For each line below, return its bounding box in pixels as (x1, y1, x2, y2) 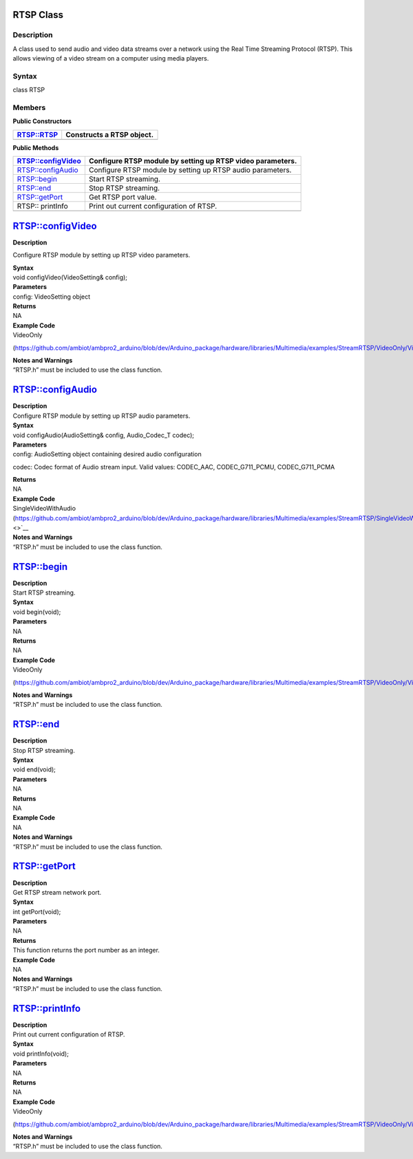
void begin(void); (12, 608, 61, 616)
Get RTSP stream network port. (12, 888, 102, 896)
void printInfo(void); (12, 1050, 69, 1058)
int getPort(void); (12, 907, 61, 915)
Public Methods (12, 143, 59, 151)
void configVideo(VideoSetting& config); (12, 273, 127, 281)
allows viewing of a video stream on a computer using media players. (12, 54, 209, 63)
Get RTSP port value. (88, 193, 157, 202)
